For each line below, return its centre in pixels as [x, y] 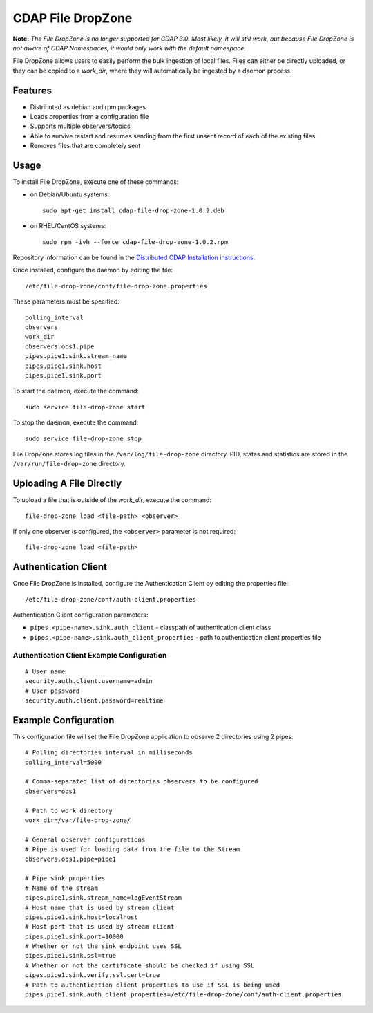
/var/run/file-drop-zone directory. [69, 464]
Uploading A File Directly [67, 484]
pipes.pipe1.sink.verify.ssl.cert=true [93, 975]
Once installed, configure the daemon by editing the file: [93, 270]
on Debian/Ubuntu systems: [70, 194]
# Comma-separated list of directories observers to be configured [142, 782]
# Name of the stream [61, 888]
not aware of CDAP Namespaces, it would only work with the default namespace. [130, 48]
